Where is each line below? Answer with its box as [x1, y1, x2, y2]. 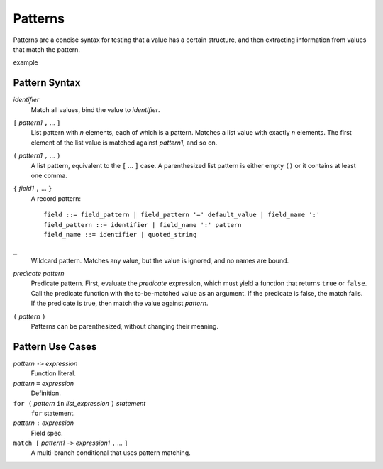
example [13, 58, 38, 67]
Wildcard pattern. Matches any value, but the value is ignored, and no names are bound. [30, 256, 289, 265]
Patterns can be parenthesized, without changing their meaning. [30, 322, 219, 331]
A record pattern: [30, 194, 82, 202]
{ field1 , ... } [13, 184, 52, 193]
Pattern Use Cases [13, 341, 97, 353]
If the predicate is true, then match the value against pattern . [30, 299, 209, 308]
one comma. [30, 171, 67, 180]
